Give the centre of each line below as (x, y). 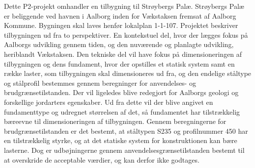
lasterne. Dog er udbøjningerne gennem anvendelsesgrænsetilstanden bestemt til (124, 150)
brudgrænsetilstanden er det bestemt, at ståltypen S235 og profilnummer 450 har (126, 131)
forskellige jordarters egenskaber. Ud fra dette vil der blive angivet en (109, 102)
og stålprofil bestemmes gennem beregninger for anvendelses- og (100, 83)
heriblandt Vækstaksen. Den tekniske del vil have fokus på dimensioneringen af (123, 54)
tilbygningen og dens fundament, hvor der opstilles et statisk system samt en (119, 63)
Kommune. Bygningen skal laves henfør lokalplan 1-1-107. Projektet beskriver (121, 25)
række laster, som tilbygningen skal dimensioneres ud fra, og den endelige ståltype (128, 73)
